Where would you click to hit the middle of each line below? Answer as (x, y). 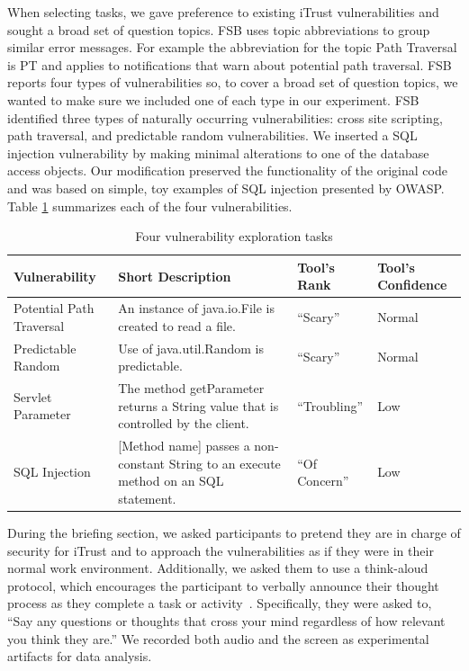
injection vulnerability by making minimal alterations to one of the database (218, 152)
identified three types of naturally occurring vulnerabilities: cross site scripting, (225, 117)
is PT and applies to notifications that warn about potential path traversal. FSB (230, 64)
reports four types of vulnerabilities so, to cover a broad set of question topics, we (233, 82)
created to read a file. (177, 325)
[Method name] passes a (184, 446)
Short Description (175, 276)
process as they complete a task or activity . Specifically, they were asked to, (220, 603)
